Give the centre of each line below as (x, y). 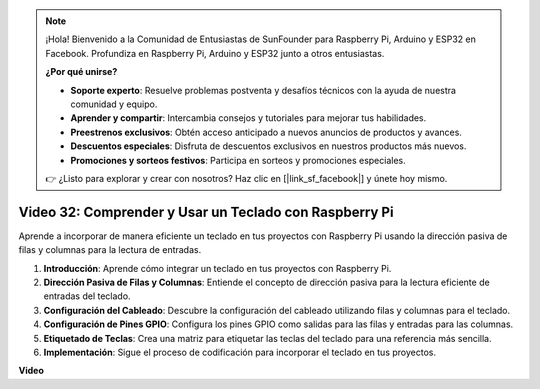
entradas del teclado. (87, 296)
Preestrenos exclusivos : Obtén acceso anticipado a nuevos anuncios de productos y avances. (266, 132)
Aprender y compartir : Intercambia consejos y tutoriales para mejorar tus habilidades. (248, 118)
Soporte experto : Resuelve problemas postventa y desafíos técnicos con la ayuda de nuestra (263, 90)
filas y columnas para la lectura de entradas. (110, 250)
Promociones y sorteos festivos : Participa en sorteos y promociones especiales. (238, 160)
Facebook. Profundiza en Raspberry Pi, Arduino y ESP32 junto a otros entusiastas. (215, 53)
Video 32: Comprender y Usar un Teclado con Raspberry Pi (206, 211)
